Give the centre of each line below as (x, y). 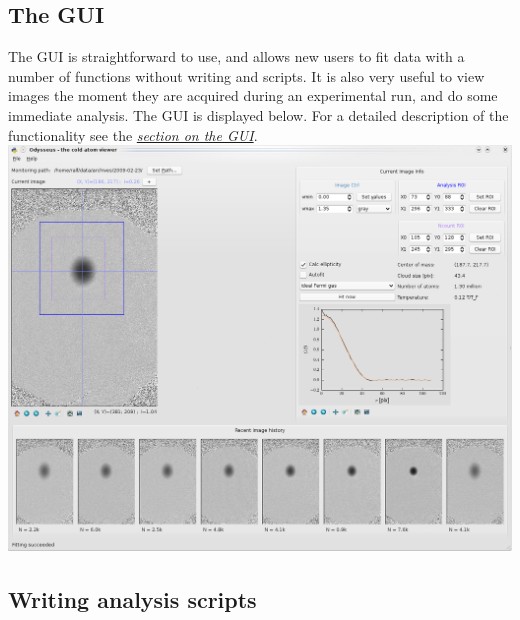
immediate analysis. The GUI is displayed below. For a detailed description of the (258, 114)
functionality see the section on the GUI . (133, 134)
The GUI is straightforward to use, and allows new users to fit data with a (236, 56)
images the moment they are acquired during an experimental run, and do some (253, 95)
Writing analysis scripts (132, 599)
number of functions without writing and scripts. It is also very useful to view (246, 75)
